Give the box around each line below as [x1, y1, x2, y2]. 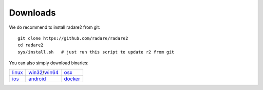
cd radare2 [18, 42, 44, 48]
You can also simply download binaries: [9, 60, 89, 66]
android [28, 75, 46, 82]
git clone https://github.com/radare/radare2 [18, 36, 129, 41]
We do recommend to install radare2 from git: [9, 24, 100, 30]
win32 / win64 [28, 69, 59, 75]
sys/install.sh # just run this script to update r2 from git [18, 49, 175, 54]
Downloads [9, 7, 56, 18]
